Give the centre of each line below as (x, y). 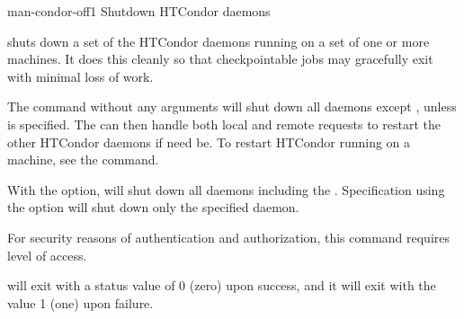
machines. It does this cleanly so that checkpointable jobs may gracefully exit (220, 59)
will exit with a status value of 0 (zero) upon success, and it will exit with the (222, 285)
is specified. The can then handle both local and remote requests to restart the (224, 124)
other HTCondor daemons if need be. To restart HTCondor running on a (209, 142)
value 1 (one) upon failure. (80, 302)
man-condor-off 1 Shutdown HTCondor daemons (139, 11)
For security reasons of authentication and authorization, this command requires (229, 237)
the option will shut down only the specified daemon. (153, 207)
